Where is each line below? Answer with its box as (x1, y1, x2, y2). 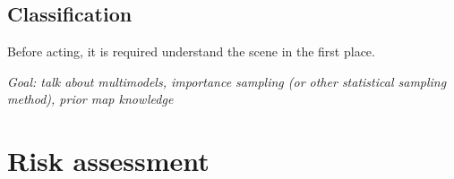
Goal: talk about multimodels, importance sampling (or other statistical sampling (7, 72, 447, 90)
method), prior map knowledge (7, 89, 174, 108)
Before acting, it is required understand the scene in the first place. (7, 42, 375, 61)
